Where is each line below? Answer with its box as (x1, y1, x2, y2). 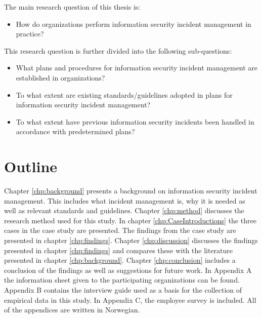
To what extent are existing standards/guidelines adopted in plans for (16, 89, 233, 100)
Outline (4, 156, 58, 177)
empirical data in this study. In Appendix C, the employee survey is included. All (4, 294, 256, 305)
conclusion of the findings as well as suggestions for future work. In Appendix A (4, 264, 252, 275)
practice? (16, 28, 44, 39)
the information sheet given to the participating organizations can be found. (4, 274, 240, 285)
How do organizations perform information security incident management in (16, 18, 251, 29)
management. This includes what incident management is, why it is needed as (4, 195, 245, 206)
